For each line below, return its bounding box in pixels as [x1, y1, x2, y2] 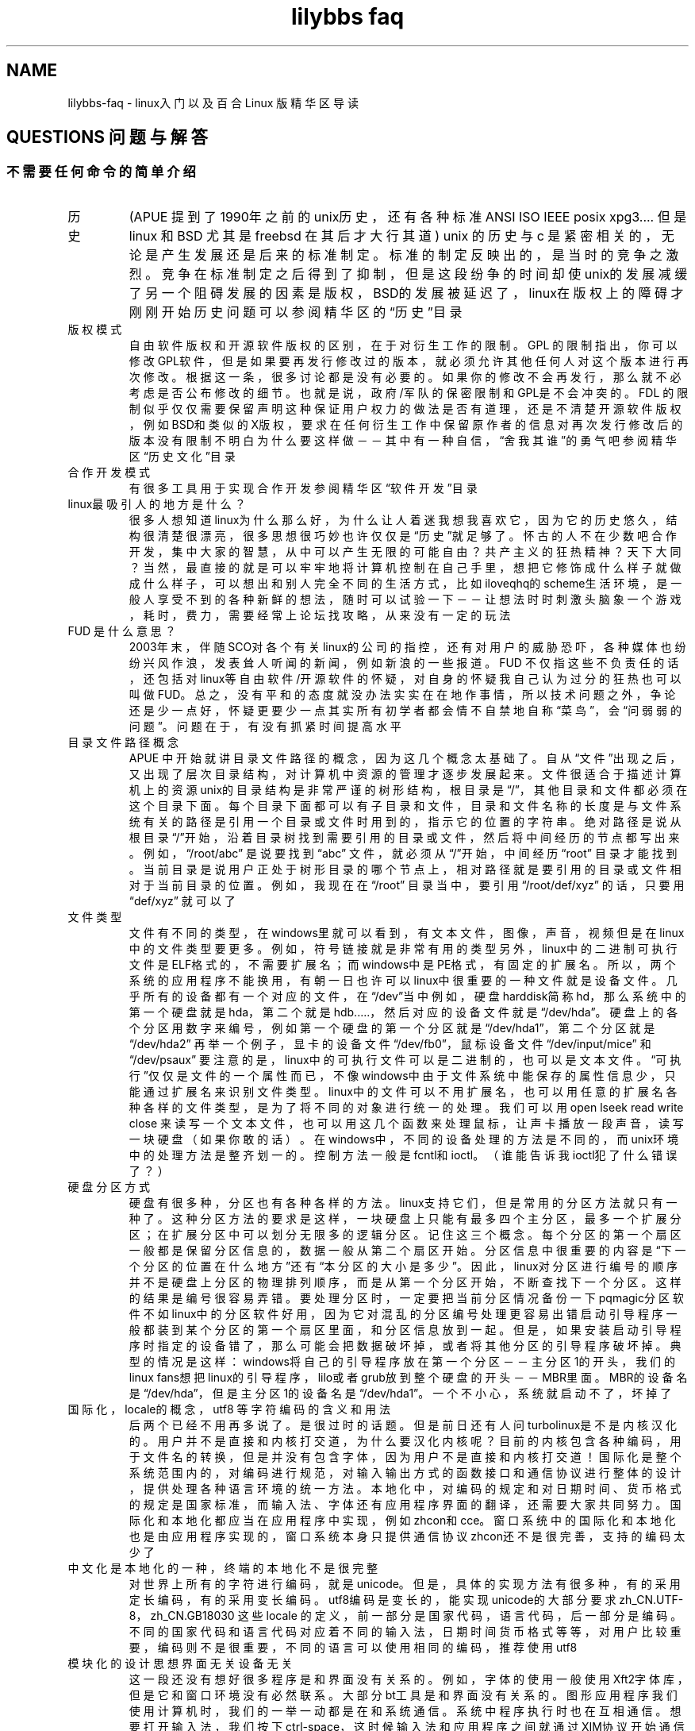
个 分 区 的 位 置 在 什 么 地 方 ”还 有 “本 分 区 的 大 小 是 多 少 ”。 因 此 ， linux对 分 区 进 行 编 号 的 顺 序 [129, 1259, 678, 1273]
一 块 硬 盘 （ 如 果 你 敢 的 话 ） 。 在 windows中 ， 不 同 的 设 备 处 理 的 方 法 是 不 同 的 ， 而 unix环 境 [129, 1132, 678, 1146]
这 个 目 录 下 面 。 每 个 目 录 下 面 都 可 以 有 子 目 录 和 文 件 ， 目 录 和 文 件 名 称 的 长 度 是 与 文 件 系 [129, 798, 682, 812]
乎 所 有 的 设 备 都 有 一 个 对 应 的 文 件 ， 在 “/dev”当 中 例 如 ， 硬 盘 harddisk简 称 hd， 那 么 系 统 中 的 [129, 989, 686, 1003]
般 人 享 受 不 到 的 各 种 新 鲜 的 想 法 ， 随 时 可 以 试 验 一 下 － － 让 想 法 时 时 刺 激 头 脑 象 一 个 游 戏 [129, 592, 682, 606]
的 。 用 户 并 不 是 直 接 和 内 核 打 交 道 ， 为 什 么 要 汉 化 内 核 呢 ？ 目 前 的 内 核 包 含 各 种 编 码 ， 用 [129, 1433, 682, 1448]
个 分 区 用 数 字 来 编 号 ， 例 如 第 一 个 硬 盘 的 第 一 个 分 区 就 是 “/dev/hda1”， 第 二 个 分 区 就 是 [129, 1020, 655, 1035]
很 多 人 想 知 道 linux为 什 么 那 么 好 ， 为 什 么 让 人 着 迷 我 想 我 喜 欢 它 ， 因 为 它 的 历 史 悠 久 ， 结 [129, 512, 678, 526]
